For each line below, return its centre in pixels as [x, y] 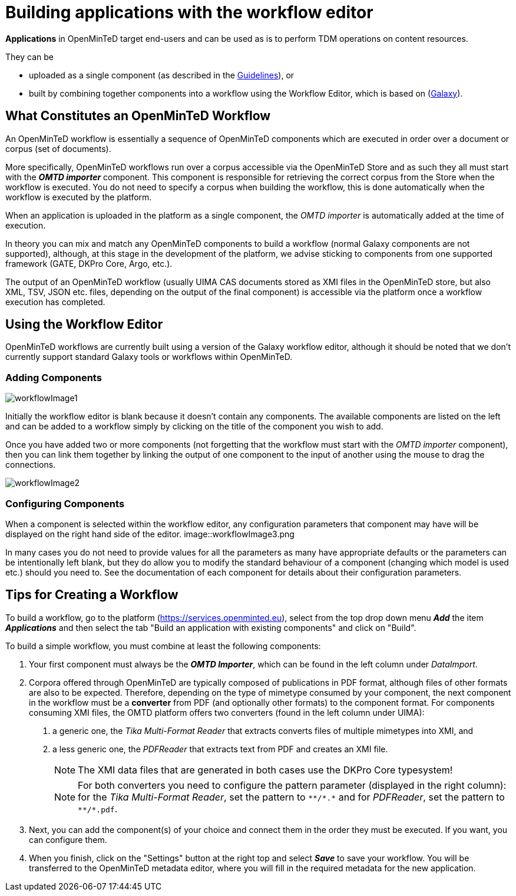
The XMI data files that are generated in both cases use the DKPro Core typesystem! [265, 770]
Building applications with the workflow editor [189, 12]
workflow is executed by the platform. [79, 197]
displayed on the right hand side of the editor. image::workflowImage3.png [150, 534]
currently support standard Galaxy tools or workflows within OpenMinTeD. [149, 357]
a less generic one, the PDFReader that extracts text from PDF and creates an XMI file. [220, 749]
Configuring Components [65, 503]
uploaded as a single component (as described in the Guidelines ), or [162, 75]
